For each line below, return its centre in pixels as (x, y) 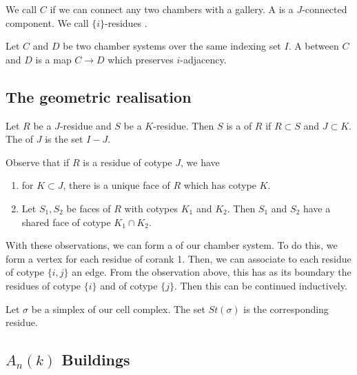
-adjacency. (203, 59)
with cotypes (151, 208)
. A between (314, 46)
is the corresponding (286, 308)
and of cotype (129, 285)
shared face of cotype (66, 222)
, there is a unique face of (116, 185)
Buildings (96, 359)
